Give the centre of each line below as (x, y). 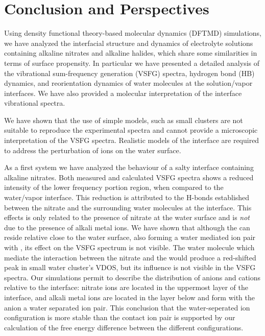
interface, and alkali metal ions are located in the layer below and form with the (130, 297)
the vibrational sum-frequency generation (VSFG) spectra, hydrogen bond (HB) (129, 73)
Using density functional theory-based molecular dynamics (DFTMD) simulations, (133, 33)
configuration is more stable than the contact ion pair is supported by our (120, 317)
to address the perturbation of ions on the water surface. (93, 150)
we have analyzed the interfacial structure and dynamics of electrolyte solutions (129, 43)
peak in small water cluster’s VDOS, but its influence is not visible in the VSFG (130, 267)
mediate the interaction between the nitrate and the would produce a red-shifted (130, 257)
